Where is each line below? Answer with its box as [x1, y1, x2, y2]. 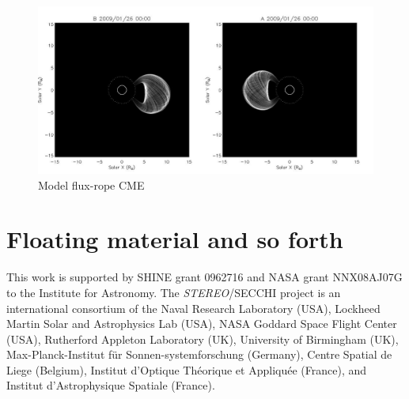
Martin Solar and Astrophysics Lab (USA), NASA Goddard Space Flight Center [6, 315, 397, 332]
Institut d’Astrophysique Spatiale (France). [6, 377, 215, 393]
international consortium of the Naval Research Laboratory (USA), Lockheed [6, 299, 381, 316]
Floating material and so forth [6, 223, 343, 255]
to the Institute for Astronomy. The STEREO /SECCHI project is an [6, 284, 341, 300]
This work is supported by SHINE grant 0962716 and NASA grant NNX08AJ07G [6, 269, 403, 285]
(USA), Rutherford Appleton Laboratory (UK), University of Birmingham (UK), [6, 330, 399, 347]
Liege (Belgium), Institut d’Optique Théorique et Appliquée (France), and [6, 361, 366, 378]
